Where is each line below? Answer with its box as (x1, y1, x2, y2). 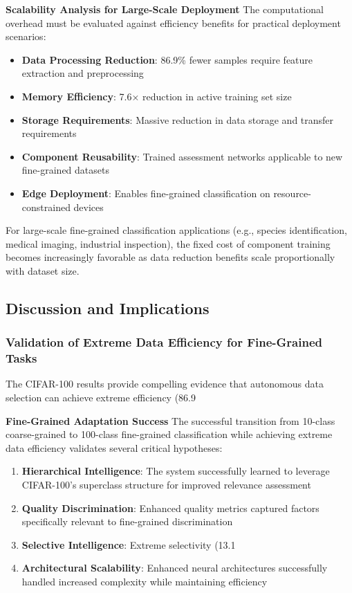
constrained (21, 199, 71, 214)
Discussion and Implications (6, 297, 210, 318)
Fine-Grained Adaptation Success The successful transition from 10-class (6, 413, 335, 428)
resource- (273, 185, 311, 200)
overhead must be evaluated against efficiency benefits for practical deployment (6, 15, 341, 30)
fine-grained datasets (21, 163, 109, 177)
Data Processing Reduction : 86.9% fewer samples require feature (21, 52, 313, 66)
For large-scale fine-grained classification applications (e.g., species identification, (6, 223, 347, 237)
